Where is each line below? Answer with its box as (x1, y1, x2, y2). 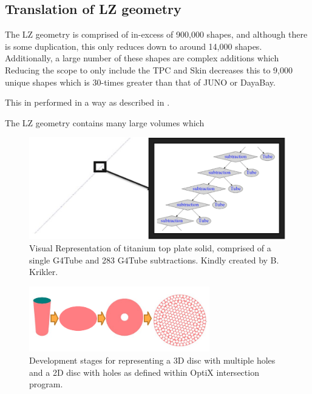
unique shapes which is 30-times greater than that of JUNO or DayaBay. (5, 75, 276, 88)
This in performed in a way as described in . (5, 96, 170, 109)
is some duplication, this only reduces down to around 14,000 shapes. (5, 39, 262, 52)
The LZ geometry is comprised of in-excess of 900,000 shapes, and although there (5, 28, 308, 41)
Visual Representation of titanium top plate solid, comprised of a (29, 241, 271, 254)
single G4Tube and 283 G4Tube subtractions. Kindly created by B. (29, 253, 279, 266)
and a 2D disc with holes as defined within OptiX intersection (29, 365, 259, 378)
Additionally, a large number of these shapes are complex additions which (5, 52, 279, 64)
